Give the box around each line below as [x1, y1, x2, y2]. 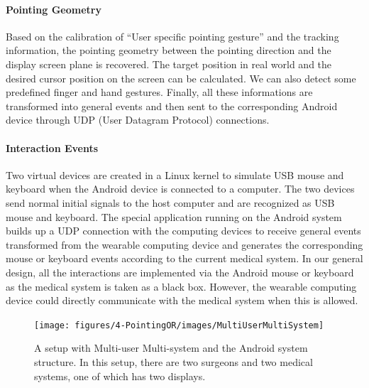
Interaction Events [6, 140, 99, 155]
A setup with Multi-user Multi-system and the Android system [34, 340, 308, 355]
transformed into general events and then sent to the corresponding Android [6, 98, 338, 113]
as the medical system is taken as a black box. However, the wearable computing [6, 279, 357, 293]
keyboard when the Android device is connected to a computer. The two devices [6, 181, 355, 196]
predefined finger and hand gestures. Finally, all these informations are [6, 85, 313, 99]
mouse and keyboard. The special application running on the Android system [6, 209, 342, 224]
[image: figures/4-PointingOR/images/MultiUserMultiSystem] [34, 320, 324, 330]
